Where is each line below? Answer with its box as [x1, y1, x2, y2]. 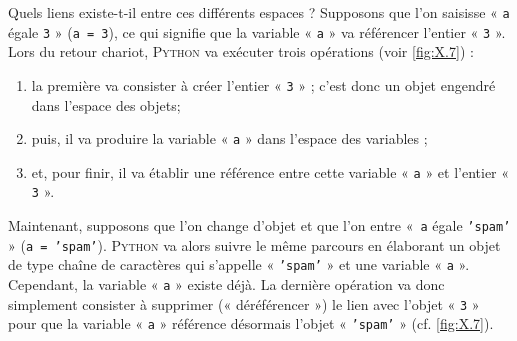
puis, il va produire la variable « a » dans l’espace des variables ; [31, 128, 428, 149]
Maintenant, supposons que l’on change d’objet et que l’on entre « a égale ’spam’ [8, 215, 511, 236]
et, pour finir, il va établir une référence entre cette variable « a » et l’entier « [31, 161, 510, 182]
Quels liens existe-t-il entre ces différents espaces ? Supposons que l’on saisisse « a [8, 2, 510, 22]
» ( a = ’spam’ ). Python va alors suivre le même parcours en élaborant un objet [8, 234, 501, 255]
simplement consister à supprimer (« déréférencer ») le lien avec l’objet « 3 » [8, 293, 480, 314]
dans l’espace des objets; [31, 94, 181, 115]
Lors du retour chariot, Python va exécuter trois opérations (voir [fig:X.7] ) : [8, 41, 474, 62]
